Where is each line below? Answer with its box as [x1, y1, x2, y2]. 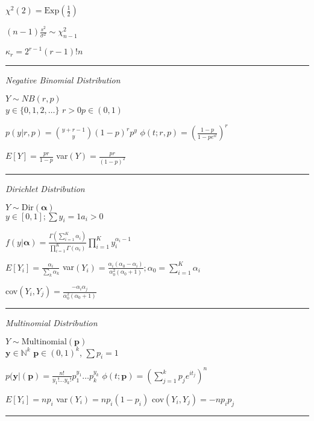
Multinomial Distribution [5, 316, 98, 329]
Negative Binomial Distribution [5, 74, 121, 86]
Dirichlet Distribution [5, 182, 85, 194]
